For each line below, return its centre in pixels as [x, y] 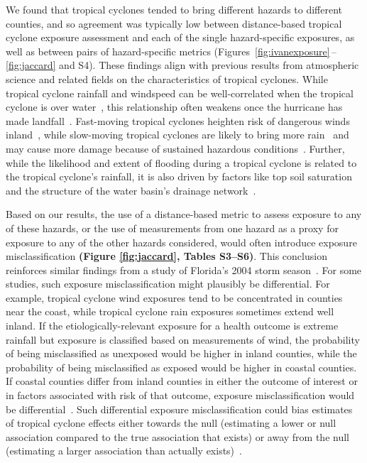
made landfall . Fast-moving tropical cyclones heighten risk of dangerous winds [178, 120]
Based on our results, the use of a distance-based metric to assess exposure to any [184, 214]
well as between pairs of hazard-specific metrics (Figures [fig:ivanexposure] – [171, 51]
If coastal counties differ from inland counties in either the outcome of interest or [182, 381]
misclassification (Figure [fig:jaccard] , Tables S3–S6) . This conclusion [166, 256]
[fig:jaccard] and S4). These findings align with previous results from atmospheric [182, 65]
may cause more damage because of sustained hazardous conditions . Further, [175, 148]
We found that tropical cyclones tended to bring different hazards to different [174, 9]
